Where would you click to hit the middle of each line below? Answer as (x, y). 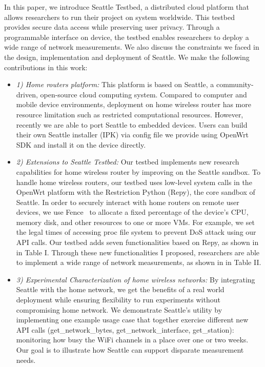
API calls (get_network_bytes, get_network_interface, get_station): (125, 329)
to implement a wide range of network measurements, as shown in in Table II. (139, 262)
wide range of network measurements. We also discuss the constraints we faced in (132, 47)
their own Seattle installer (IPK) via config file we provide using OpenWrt (132, 135)
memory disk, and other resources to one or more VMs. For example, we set (135, 222)
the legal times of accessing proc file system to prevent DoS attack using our (136, 232)
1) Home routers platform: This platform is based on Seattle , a (115, 84)
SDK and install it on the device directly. (81, 144)
